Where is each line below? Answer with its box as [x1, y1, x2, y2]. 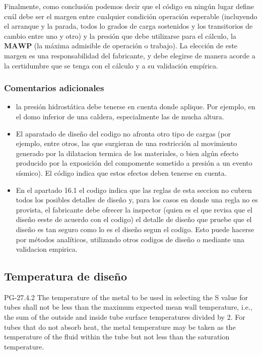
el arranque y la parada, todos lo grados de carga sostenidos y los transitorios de [4, 21, 253, 31]
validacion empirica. [16, 244, 78, 254]
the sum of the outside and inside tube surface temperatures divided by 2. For [4, 312, 245, 322]
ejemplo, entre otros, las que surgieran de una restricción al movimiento [16, 138, 237, 149]
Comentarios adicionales [4, 82, 104, 94]
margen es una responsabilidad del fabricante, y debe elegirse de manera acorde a [4, 50, 255, 60]
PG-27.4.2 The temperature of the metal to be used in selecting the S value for [4, 292, 248, 302]
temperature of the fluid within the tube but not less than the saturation [4, 331, 230, 342]
